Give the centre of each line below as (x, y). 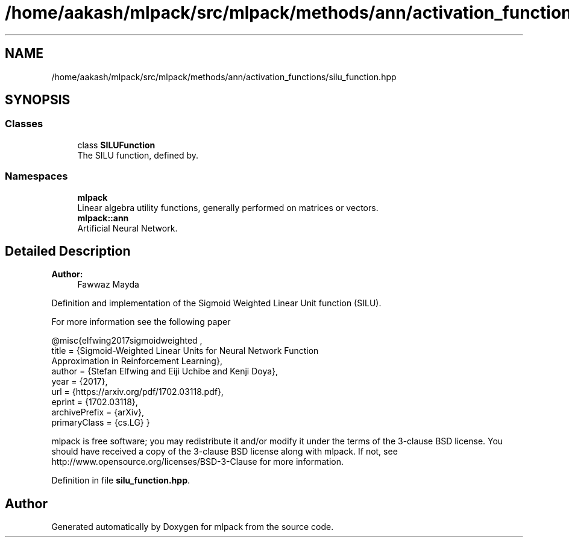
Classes (24, 124)
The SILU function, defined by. (138, 155)
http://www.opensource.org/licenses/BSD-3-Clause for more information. (197, 462)
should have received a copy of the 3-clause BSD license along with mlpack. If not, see (225, 452)
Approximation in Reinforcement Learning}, (137, 361)
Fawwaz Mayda (108, 285)
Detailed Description (68, 251)
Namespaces (36, 176)
